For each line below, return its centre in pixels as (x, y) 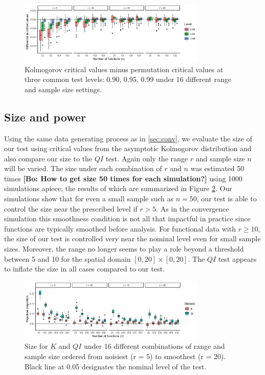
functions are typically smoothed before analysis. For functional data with (120, 228)
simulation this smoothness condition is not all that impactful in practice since (127, 218)
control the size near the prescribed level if (71, 208)
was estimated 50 (217, 168)
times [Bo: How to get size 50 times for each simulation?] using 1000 (123, 178)
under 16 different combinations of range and (154, 346)
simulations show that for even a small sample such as (89, 199)
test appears (237, 258)
